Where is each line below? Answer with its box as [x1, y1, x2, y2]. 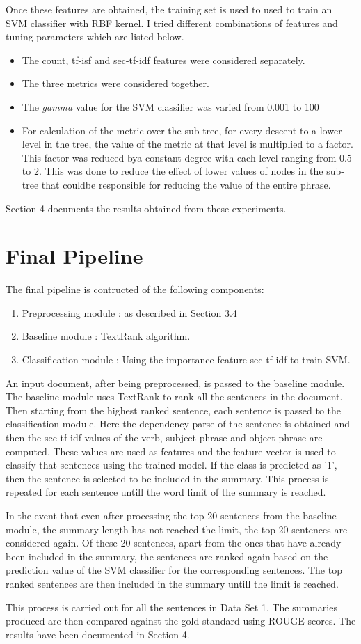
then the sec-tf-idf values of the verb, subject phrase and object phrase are [6, 430, 323, 444]
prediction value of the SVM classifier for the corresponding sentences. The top [6, 563, 342, 577]
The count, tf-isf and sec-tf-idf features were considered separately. [22, 52, 305, 67]
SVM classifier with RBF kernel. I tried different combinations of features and [6, 15, 338, 30]
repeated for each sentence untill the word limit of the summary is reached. [6, 485, 326, 499]
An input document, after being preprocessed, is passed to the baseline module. [6, 375, 345, 390]
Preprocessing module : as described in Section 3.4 [22, 305, 237, 320]
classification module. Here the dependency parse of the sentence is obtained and [6, 416, 351, 431]
